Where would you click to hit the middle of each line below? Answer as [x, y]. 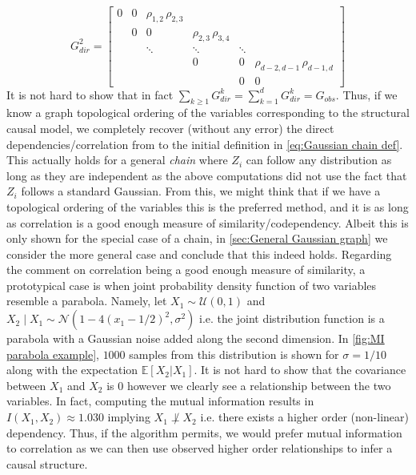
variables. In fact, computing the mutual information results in [160, 401]
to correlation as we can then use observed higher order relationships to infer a [200, 448]
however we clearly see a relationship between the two [259, 385]
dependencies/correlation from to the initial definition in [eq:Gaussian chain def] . [205, 144]
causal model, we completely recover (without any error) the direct [170, 128]
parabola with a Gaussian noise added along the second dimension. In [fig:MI [196, 338]
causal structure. [47, 463]
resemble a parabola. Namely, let [87, 301]
